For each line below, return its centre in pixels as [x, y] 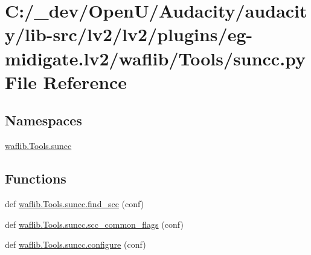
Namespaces [43, 120]
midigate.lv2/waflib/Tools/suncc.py [155, 58]
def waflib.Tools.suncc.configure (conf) [75, 244]
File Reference [66, 81]
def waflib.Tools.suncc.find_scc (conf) [75, 203]
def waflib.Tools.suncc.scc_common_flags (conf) [94, 224]
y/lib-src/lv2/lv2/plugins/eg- [129, 34]
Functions [36, 178]
